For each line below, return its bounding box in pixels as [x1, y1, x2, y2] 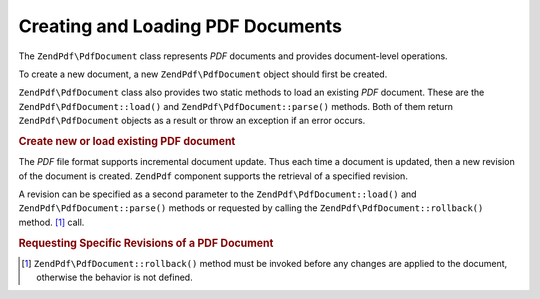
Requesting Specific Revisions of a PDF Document [18, 236, 274, 250]
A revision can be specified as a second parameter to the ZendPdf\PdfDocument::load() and [18, 188, 417, 200]
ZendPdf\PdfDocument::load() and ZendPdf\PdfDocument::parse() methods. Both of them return [18, 100, 454, 112]
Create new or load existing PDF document [18, 134, 236, 148]
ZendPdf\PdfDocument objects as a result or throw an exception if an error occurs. [18, 115, 366, 127]
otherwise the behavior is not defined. [36, 271, 194, 284]
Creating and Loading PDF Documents [18, 15, 342, 37]
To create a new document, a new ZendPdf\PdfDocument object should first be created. [18, 68, 388, 80]
